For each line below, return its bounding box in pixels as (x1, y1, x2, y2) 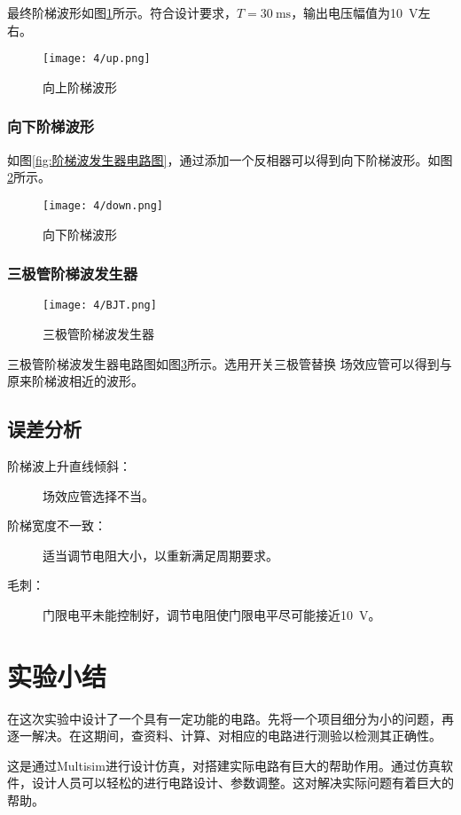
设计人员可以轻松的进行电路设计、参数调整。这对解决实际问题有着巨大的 (31, 773, 454, 792)
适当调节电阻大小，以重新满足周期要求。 (43, 545, 278, 564)
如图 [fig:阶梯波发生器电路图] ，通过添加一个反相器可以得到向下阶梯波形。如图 (7, 150, 453, 168)
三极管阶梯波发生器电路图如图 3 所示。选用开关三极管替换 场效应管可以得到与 (7, 354, 452, 372)
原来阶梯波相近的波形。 (7, 372, 144, 390)
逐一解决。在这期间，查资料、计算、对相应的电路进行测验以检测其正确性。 (7, 726, 441, 745)
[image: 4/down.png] (43, 199, 164, 212)
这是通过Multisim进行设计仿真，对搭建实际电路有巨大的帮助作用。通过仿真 (7, 756, 441, 774)
